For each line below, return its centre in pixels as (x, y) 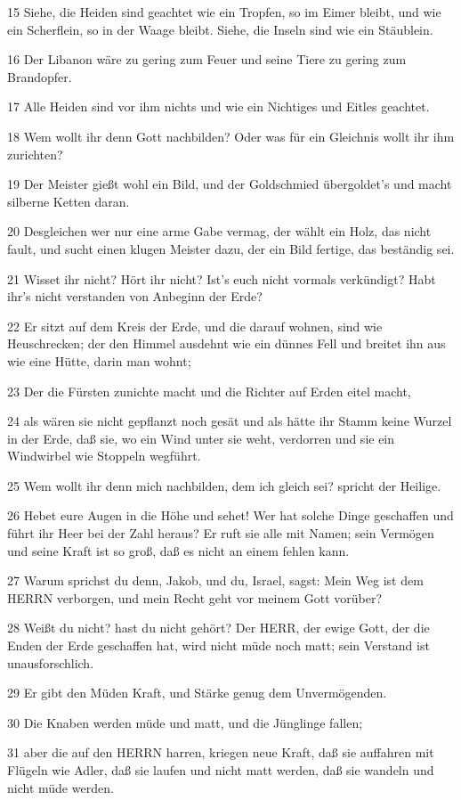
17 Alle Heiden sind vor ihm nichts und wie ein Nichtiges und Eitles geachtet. (218, 106)
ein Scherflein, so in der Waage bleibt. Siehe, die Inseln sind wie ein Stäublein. (220, 29)
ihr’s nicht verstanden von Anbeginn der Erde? (135, 296)
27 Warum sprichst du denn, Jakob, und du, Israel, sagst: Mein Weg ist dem (215, 580)
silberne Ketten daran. (69, 201)
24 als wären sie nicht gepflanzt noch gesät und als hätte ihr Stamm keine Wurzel (230, 421)
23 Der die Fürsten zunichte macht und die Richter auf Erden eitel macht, (209, 391)
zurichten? (35, 154)
